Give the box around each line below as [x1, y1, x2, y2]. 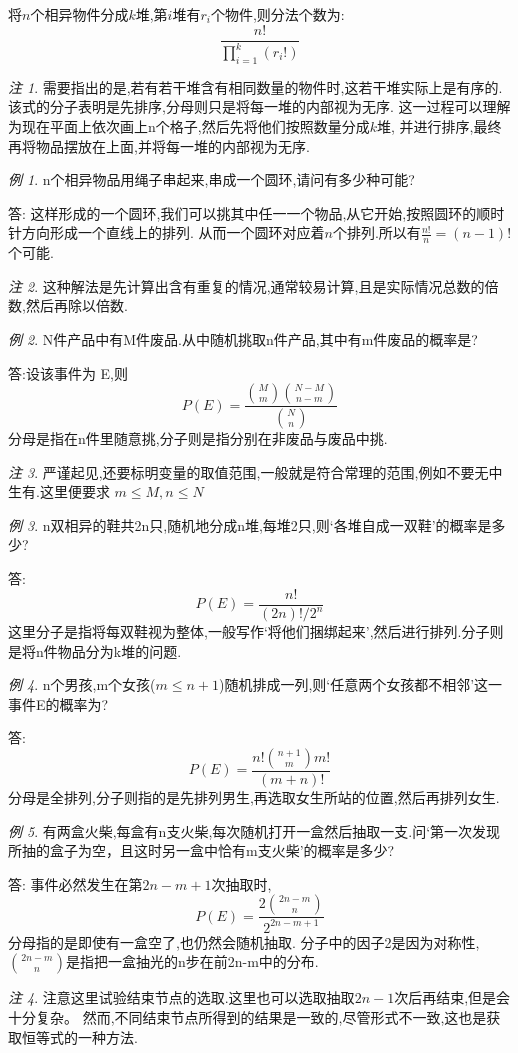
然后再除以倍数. [25, 295, 128, 316]
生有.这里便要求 [8, 481, 110, 502]
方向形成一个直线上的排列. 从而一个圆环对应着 [21, 222, 325, 243]
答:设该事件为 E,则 [8, 362, 128, 383]
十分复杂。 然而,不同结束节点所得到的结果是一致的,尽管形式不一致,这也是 [8, 1006, 487, 1027]
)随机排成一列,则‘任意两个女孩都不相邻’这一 [219, 674, 503, 695]
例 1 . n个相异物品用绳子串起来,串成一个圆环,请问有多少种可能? [8, 169, 415, 190]
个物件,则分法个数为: [210, 4, 345, 24]
